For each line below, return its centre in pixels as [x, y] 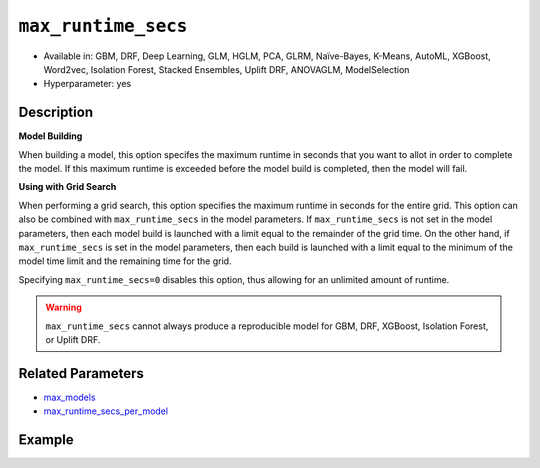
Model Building [50, 136]
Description [56, 112]
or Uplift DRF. [73, 339]
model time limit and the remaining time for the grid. [125, 261]
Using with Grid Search [67, 187]
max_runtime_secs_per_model [106, 411]
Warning [63, 307]
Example [46, 440]
